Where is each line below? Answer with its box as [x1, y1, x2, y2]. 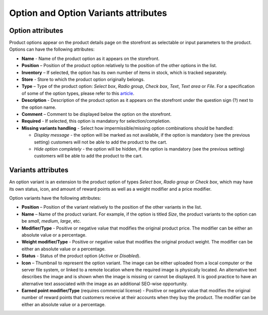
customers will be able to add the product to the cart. [34, 153, 143, 159]
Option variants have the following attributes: [9, 195, 101, 201]
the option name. [21, 104, 57, 110]
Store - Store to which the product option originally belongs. [21, 77, 145, 82]
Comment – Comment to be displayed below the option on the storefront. [21, 111, 172, 117]
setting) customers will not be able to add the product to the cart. [34, 139, 167, 145]
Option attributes [9, 26, 64, 35]
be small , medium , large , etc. [21, 218, 81, 224]
